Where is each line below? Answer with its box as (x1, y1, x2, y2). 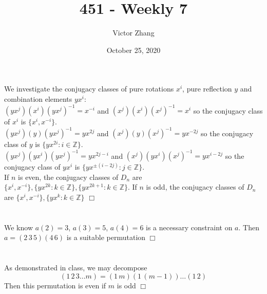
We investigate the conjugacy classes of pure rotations (4, 83, 174, 94)
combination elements (4, 93, 72, 104)
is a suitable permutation (66, 232, 146, 243)
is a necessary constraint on (146, 222, 233, 232)
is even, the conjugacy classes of (18, 171, 119, 182)
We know (4, 222, 33, 232)
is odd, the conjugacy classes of (146, 181, 244, 192)
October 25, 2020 (106, 44, 161, 55)
